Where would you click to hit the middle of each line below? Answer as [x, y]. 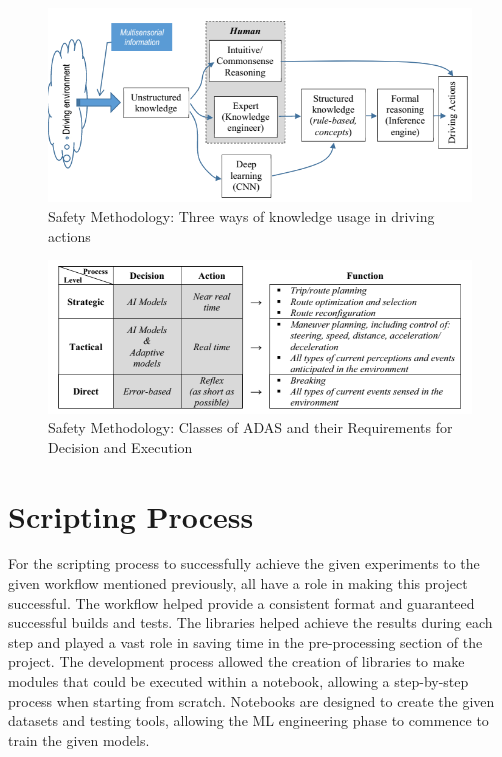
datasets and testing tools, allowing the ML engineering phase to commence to [248, 720]
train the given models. [79, 739]
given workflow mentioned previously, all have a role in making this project [238, 583]
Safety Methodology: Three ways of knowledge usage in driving [241, 215]
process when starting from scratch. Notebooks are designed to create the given [251, 700]
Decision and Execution [120, 446]
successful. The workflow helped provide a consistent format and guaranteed [241, 602]
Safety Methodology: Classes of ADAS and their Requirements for [250, 427]
